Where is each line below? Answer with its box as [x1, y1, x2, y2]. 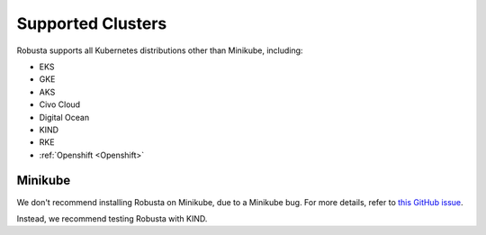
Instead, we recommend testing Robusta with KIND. [16, 212, 208, 224]
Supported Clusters [16, 14, 167, 33]
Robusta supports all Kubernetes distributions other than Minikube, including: [16, 45, 303, 56]
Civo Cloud [39, 99, 81, 110]
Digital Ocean [39, 112, 90, 122]
